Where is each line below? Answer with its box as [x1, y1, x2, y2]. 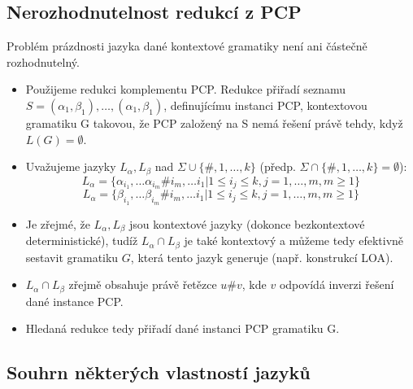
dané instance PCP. [25, 292, 124, 309]
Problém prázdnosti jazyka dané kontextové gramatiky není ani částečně [7, 37, 367, 55]
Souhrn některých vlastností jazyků [7, 360, 311, 385]
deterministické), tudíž [25, 232, 138, 249]
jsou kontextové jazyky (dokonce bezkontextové [128, 215, 365, 232]
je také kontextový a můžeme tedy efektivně [184, 232, 404, 249]
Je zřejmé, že [25, 215, 90, 232]
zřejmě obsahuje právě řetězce [68, 276, 217, 293]
